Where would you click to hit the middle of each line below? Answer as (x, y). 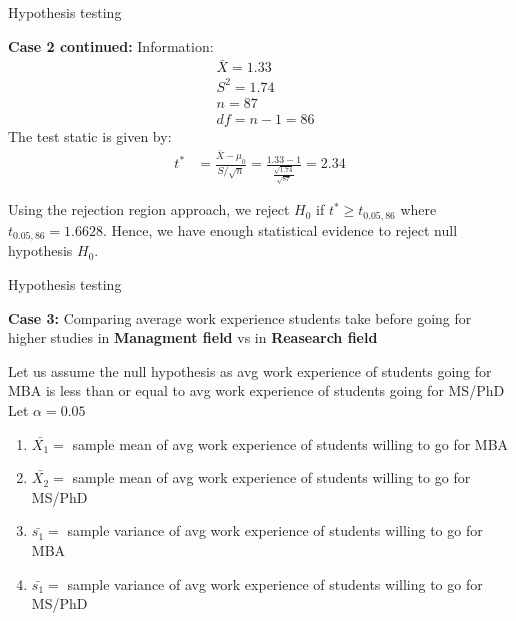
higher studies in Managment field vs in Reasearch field (193, 337)
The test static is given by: (90, 136)
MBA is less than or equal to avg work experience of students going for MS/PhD (256, 390)
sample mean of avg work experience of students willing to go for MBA (290, 443)
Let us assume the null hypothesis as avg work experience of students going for (250, 370)
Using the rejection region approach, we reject (149, 209)
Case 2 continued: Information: (111, 45)
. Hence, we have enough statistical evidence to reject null (280, 229)
